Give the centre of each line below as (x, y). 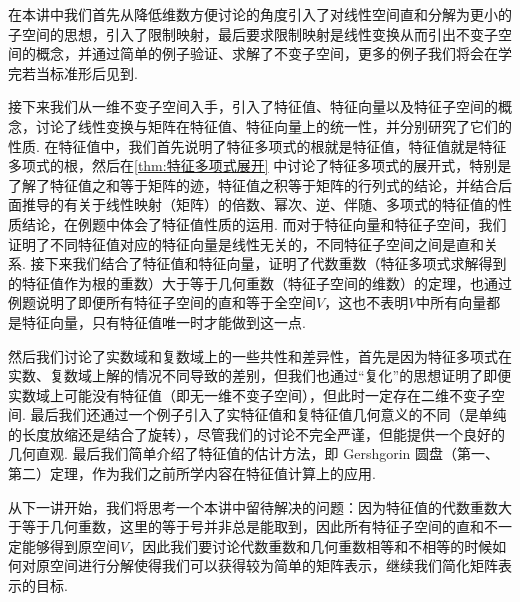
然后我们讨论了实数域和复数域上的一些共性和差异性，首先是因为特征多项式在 (260, 355)
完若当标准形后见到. (73, 72)
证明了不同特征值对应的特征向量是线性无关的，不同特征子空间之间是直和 (246, 243)
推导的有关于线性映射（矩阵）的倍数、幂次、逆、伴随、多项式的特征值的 (259, 204)
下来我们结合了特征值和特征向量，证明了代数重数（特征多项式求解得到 (275, 263)
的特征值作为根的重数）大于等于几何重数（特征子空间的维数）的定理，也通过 (260, 282)
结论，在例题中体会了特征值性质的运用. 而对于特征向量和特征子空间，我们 (264, 223)
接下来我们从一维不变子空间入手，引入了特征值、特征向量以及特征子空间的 (253, 106)
